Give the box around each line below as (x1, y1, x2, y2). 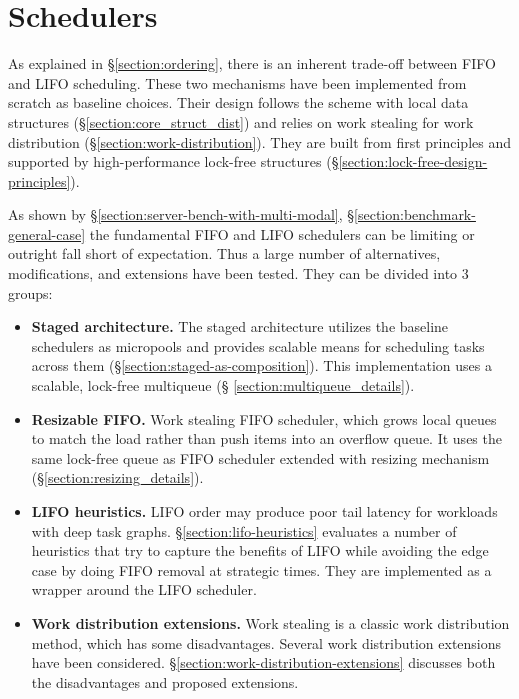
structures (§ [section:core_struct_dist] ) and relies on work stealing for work (8, 111, 474, 132)
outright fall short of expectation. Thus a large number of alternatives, (8, 243, 441, 264)
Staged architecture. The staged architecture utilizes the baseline (31, 316, 449, 337)
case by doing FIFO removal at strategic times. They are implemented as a (31, 559, 492, 580)
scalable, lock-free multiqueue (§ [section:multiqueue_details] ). (31, 375, 415, 396)
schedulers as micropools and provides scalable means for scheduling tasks (31, 335, 485, 356)
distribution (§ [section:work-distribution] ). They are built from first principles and (8, 131, 511, 152)
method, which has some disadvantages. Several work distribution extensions (31, 632, 502, 653)
